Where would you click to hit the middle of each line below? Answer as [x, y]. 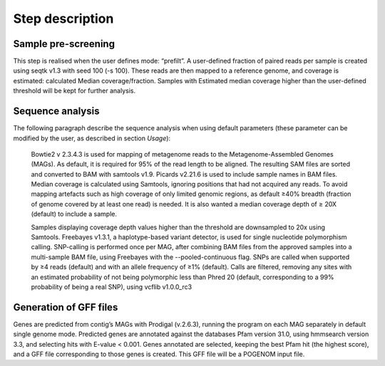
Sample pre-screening [64, 44]
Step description [63, 19]
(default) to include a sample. [74, 214]
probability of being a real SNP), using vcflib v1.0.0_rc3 [112, 287]
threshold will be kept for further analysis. [74, 91]
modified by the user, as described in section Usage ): [92, 138]
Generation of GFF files [66, 307]
